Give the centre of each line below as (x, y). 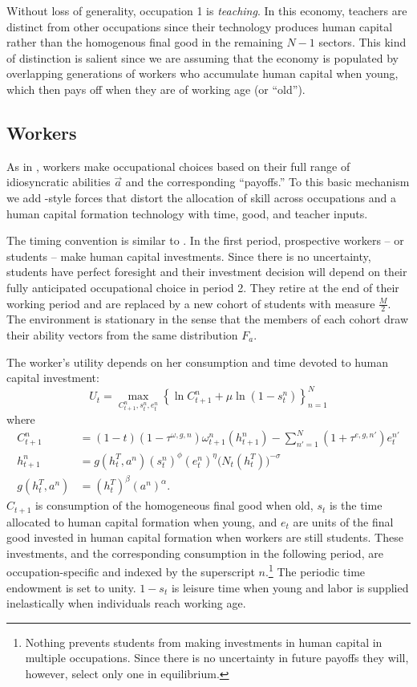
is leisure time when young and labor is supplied (290, 587)
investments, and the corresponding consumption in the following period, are (195, 553)
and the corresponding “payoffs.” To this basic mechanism (267, 182)
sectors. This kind (362, 42)
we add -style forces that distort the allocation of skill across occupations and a (201, 197)
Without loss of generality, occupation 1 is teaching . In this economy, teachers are (207, 10)
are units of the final (343, 521)
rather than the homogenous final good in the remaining (145, 42)
